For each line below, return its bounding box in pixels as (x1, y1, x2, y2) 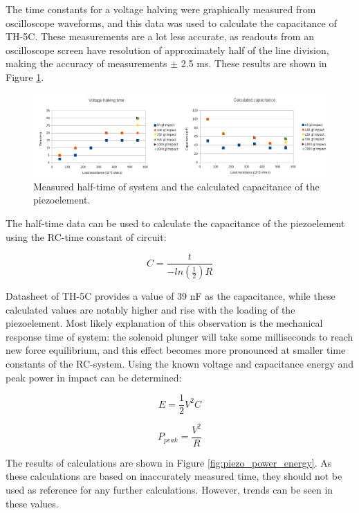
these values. (6, 496, 59, 510)
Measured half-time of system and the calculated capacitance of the (33, 179, 320, 193)
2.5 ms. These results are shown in (181, 56, 327, 71)
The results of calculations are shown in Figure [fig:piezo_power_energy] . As (6, 455, 332, 469)
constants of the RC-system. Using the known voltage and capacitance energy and (6, 357, 354, 371)
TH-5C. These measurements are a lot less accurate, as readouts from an (6, 29, 314, 44)
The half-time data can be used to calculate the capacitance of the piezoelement (6, 216, 345, 230)
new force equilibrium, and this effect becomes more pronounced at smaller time (6, 343, 346, 357)
